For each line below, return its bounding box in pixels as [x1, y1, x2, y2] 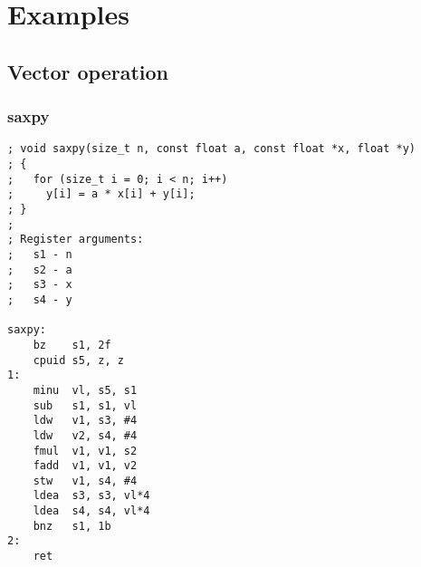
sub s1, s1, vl [33, 399, 138, 412]
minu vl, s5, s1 [33, 383, 138, 397]
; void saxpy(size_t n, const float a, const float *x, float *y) [7, 142, 416, 156]
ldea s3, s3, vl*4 [33, 489, 150, 503]
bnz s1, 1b [33, 519, 111, 533]
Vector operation [7, 57, 168, 85]
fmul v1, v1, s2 [33, 444, 138, 457]
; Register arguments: [7, 233, 144, 246]
